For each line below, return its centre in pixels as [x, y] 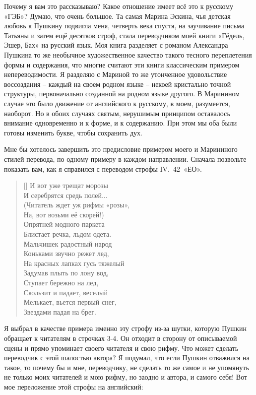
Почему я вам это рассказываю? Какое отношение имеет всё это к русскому [119, 6]
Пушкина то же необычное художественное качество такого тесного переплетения [128, 54]
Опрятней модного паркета [64, 224]
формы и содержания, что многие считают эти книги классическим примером [122, 64]
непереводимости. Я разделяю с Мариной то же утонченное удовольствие [116, 74]
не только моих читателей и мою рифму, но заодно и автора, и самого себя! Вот [126, 377]
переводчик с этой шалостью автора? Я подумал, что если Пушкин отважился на [127, 358]
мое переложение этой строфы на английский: [74, 386]
